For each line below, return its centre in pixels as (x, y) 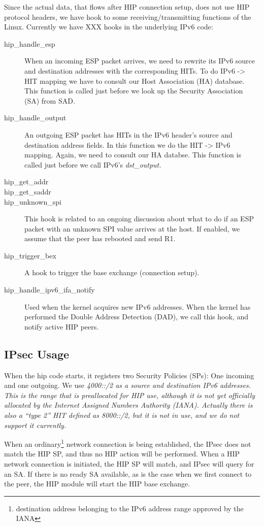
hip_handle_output (35, 118)
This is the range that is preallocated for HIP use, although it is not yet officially (130, 395)
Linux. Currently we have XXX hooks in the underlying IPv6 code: (109, 27)
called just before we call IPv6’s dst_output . (93, 164)
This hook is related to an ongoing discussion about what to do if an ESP (139, 219)
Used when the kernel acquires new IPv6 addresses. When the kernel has (138, 306)
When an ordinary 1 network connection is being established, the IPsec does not (128, 443)
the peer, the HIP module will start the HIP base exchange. (97, 484)
